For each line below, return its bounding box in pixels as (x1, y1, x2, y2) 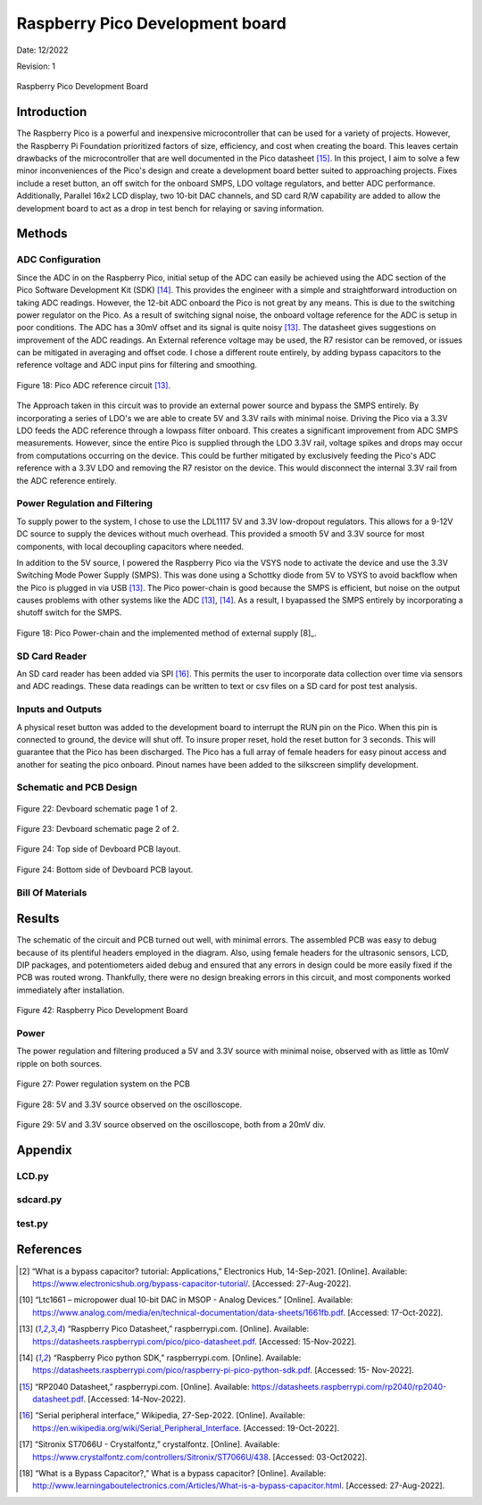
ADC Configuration (16, 254, 102, 266)
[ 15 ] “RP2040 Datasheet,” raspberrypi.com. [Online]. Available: (19, 1381, 250, 1392)
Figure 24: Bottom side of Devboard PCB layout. (16, 864, 194, 875)
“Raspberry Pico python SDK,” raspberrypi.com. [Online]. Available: (53, 1352, 302, 1363)
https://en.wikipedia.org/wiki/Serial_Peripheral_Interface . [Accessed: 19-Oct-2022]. (32, 1422, 339, 1433)
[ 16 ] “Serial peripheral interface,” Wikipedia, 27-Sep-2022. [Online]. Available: (19, 1410, 305, 1421)
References (16, 1242, 82, 1258)
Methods (16, 226, 68, 241)
